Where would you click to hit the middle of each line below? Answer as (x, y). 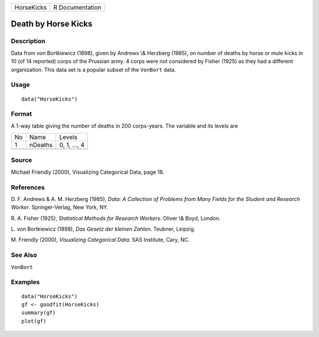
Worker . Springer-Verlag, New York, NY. (60, 208)
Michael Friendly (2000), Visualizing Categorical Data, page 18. (88, 172)
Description (28, 41)
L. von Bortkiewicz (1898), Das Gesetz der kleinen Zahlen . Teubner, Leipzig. (103, 229)
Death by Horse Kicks (52, 24)
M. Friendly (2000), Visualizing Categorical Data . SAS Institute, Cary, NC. (100, 240)
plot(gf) (34, 321)
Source (22, 160)
